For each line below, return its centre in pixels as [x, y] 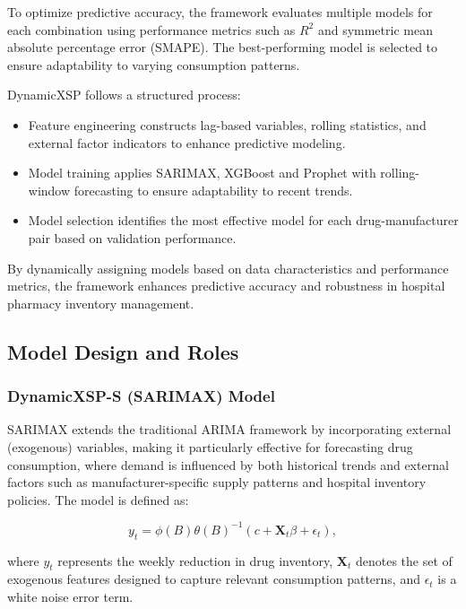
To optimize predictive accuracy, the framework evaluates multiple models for [220, 12]
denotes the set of [404, 560]
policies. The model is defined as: [98, 499]
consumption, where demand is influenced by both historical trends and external [228, 464]
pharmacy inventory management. [101, 303]
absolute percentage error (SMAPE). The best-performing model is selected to [223, 47]
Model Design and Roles [123, 351]
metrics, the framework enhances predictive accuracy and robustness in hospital [226, 286]
